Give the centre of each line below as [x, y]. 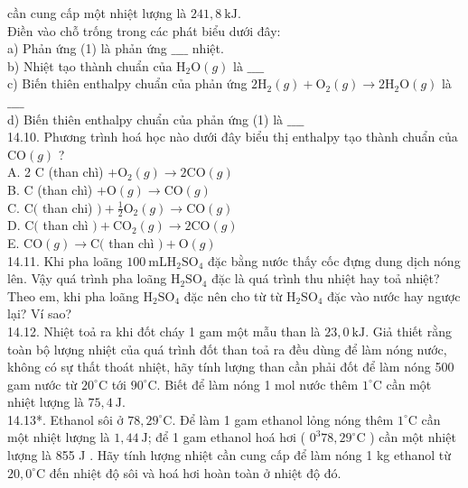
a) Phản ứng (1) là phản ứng [87, 48]
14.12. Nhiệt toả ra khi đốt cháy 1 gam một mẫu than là [164, 331]
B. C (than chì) [50, 189]
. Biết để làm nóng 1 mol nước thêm [257, 384]
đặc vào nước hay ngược [394, 295]
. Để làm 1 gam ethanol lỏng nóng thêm [283, 419]
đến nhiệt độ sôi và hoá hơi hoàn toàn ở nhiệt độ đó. [195, 472]
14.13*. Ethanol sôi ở [66, 419]
